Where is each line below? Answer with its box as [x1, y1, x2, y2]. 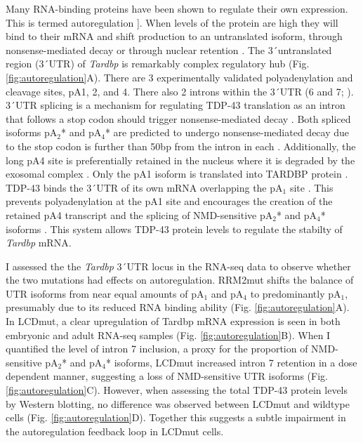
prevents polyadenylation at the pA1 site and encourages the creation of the [6, 194, 333, 209]
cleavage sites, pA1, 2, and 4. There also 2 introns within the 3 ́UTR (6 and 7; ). [6, 84, 354, 98]
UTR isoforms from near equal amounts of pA [6, 286, 204, 300]
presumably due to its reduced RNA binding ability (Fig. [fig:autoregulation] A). [6, 300, 350, 315]
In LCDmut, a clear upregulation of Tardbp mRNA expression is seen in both [6, 314, 341, 329]
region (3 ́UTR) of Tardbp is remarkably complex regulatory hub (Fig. [6, 56, 310, 71]
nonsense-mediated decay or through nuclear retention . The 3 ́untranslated [6, 42, 332, 57]
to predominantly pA [250, 286, 341, 300]
